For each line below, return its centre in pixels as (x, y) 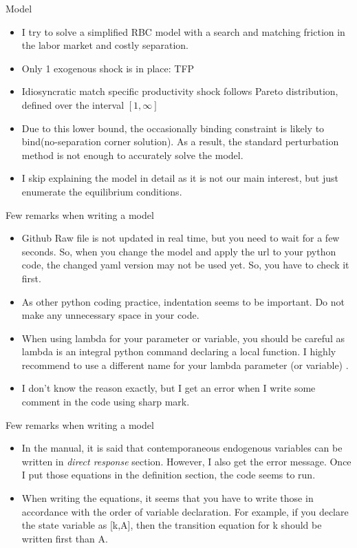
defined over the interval (73, 104)
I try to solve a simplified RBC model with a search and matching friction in (183, 31)
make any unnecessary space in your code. (110, 315)
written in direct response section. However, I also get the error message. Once (186, 461)
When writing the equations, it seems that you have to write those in (167, 498)
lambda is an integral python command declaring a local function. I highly (179, 351)
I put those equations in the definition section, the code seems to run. (169, 475)
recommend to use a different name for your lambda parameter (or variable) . (185, 365)
